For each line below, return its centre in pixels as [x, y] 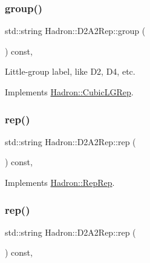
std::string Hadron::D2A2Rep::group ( [75, 31]
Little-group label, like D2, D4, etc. [70, 71]
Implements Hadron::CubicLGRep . [69, 92]
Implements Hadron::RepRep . [60, 182]
